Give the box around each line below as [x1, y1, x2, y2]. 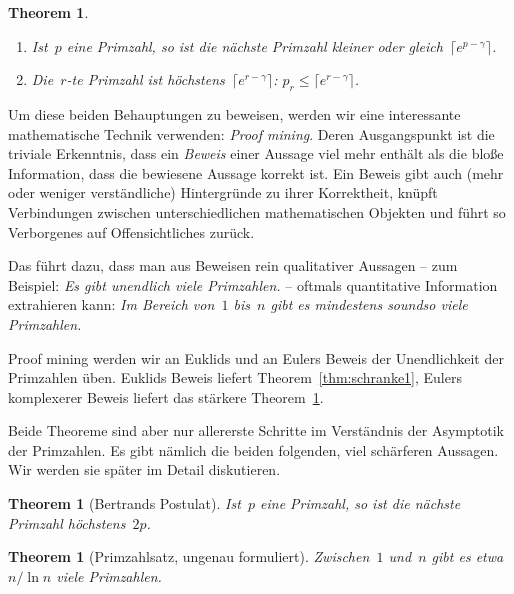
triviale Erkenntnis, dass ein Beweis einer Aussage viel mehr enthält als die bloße [8, 143, 504, 164]
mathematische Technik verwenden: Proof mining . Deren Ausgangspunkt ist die [8, 123, 495, 144]
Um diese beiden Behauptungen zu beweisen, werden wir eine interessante [8, 103, 461, 124]
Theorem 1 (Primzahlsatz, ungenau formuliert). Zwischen [8, 546, 370, 567]
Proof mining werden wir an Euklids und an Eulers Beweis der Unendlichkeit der [8, 347, 504, 368]
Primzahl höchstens [8, 512, 126, 533]
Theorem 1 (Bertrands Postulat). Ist [8, 493, 241, 514]
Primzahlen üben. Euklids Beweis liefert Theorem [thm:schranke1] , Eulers [8, 367, 462, 388]
